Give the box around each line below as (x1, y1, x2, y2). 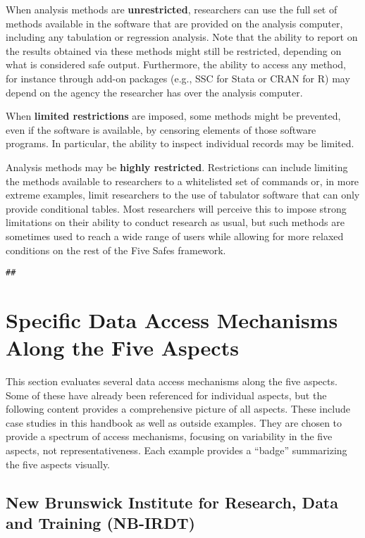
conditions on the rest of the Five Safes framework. (6, 242, 226, 257)
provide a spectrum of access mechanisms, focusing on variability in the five (6, 429, 333, 444)
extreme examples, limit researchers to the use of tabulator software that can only (6, 187, 360, 202)
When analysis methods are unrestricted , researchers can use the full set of (6, 2, 338, 16)
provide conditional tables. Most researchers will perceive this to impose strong (6, 201, 347, 215)
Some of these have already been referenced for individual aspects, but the (6, 387, 327, 402)
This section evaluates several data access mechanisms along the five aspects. (6, 374, 338, 389)
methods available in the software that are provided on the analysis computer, (6, 15, 343, 30)
